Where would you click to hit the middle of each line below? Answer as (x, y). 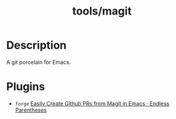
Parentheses (31, 110)
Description (36, 45)
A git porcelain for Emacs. (39, 62)
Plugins (26, 87)
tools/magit (102, 11)
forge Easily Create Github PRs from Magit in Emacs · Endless (92, 103)
